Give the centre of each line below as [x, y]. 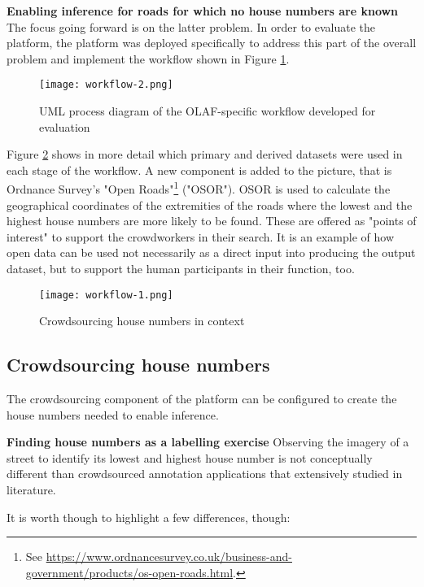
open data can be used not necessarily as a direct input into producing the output [211, 252]
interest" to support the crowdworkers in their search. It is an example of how [201, 236]
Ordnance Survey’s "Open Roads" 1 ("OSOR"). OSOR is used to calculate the [199, 188]
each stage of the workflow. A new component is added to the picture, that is [199, 170]
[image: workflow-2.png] [106, 85]
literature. [31, 490]
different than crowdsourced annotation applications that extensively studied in [205, 474]
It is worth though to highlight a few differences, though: [149, 517]
